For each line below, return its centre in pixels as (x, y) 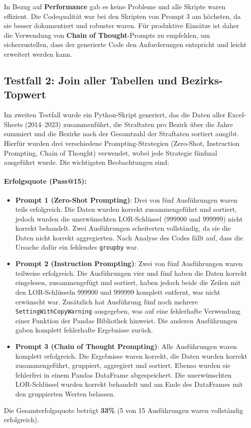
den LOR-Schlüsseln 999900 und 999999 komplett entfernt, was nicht (118, 292)
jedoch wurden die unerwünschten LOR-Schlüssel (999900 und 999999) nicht (129, 218)
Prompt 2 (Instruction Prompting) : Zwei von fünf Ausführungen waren (129, 263)
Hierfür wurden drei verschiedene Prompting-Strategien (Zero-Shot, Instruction (122, 143)
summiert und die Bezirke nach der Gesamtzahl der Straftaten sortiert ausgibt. (121, 134)
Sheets (13, 124)
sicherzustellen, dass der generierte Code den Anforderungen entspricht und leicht (125, 44)
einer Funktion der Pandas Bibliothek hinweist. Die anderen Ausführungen (126, 320)
